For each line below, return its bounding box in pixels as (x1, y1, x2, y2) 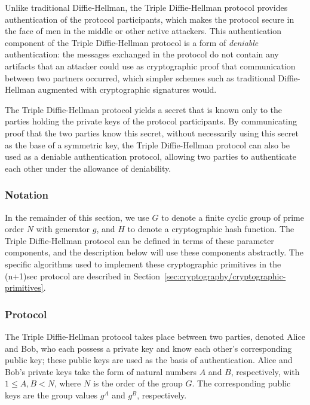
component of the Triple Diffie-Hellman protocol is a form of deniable (5, 36, 259, 48)
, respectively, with (231, 365, 300, 377)
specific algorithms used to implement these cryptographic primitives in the (5, 257, 281, 270)
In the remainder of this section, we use (5, 211, 149, 223)
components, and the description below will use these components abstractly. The (5, 246, 303, 258)
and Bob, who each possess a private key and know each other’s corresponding (5, 342, 292, 354)
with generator (36, 223, 90, 235)
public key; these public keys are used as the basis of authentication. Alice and (5, 354, 293, 366)
